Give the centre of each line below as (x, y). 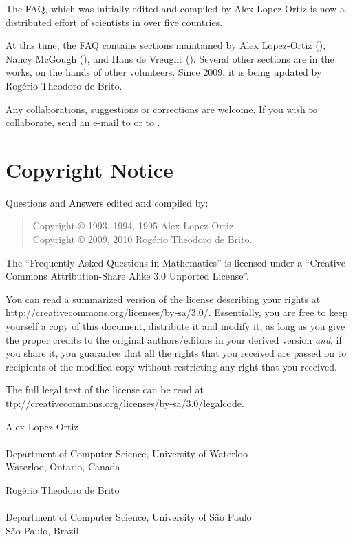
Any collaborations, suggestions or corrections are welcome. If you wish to (161, 108)
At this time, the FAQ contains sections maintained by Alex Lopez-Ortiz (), (166, 45)
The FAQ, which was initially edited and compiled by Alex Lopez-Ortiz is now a (175, 8)
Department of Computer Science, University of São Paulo (129, 517)
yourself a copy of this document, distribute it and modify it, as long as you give (175, 326)
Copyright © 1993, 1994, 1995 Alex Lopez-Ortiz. (135, 226)
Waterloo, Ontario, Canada (63, 467)
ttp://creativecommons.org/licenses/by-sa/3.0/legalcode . (125, 403)
